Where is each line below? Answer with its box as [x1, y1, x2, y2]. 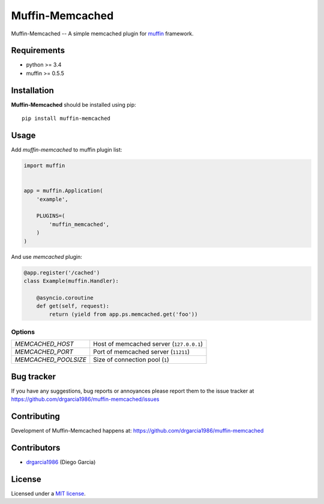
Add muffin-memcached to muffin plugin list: [11, 146, 122, 153]
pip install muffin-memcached [22, 115, 111, 122]
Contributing [11, 411, 60, 421]
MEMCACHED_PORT [14, 348, 74, 356]
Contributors [11, 442, 61, 452]
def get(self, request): [36, 303, 110, 310]
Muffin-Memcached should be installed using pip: [11, 101, 136, 108]
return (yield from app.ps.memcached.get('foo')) [49, 311, 198, 318]
